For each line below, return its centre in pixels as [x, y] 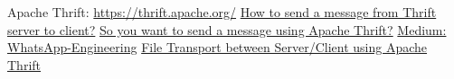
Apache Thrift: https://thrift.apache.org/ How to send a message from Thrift [222, 12]
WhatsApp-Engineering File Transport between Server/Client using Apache [218, 47]
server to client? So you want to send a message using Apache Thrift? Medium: [227, 29]
